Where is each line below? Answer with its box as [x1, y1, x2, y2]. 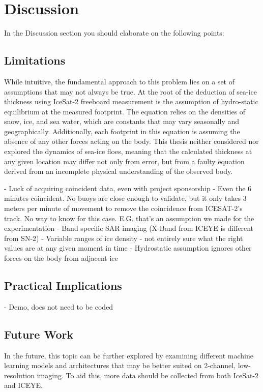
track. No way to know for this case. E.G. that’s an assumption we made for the [4, 213, 254, 223]
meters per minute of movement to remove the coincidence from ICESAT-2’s [4, 203, 243, 214]
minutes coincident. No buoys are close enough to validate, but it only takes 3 [4, 193, 247, 203]
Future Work [4, 326, 74, 342]
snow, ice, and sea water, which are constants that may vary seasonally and [4, 116, 240, 127]
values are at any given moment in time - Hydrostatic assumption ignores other [4, 243, 252, 253]
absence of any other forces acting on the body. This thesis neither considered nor [4, 136, 259, 146]
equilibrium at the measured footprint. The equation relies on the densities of [4, 106, 246, 116]
